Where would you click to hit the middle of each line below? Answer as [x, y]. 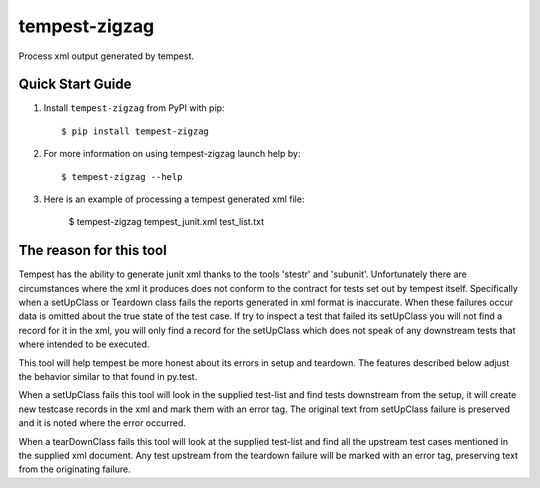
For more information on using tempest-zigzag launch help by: [172, 154]
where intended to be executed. [84, 344]
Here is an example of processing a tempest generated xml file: [174, 199]
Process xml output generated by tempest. [106, 56]
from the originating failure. [74, 469]
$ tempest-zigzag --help [122, 176]
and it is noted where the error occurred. [102, 423]
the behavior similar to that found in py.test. [108, 377]
